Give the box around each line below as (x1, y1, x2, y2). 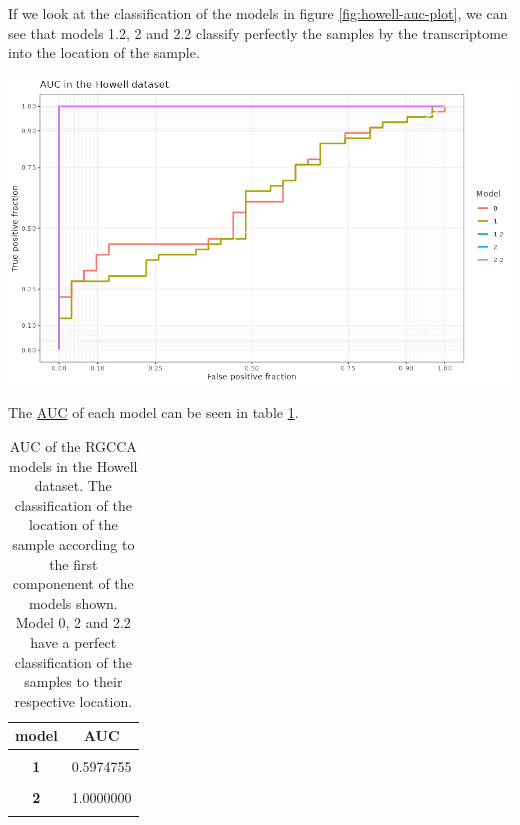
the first (49, 553, 98, 574)
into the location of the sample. (8, 42, 200, 63)
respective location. (14, 690, 133, 711)
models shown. (28, 592, 118, 613)
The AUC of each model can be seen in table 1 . (8, 402, 299, 423)
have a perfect (30, 632, 117, 653)
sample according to (12, 534, 135, 555)
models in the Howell (9, 455, 138, 476)
